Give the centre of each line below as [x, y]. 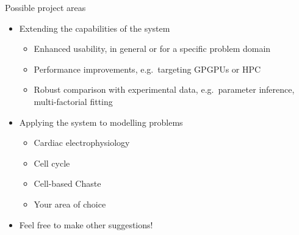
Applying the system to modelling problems [101, 122]
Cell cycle [52, 163]
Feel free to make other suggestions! [86, 224]
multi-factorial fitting [73, 101]
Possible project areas [45, 7]
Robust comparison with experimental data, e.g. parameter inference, [164, 89]
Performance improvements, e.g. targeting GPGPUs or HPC [147, 69]
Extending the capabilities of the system [95, 28]
